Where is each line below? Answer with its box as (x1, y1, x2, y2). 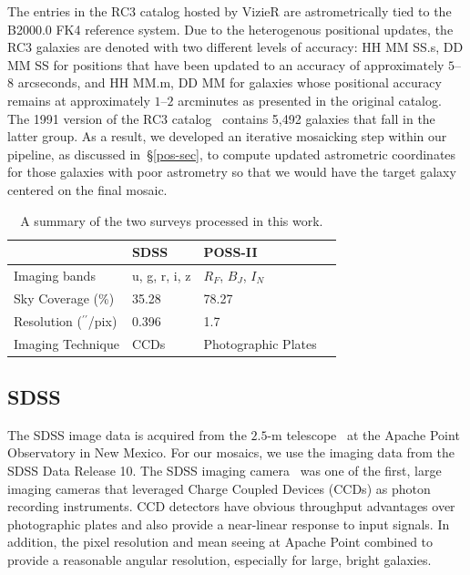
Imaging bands (14, 265, 96, 284)
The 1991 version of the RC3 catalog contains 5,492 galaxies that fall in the (7, 108, 435, 128)
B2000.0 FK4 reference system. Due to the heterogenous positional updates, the (7, 19, 454, 38)
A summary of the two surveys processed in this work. (20, 210, 323, 230)
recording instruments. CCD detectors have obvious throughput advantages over (7, 497, 455, 516)
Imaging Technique (14, 334, 119, 353)
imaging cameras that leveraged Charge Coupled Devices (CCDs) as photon (7, 478, 431, 498)
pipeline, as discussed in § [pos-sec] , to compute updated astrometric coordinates (7, 144, 456, 163)
